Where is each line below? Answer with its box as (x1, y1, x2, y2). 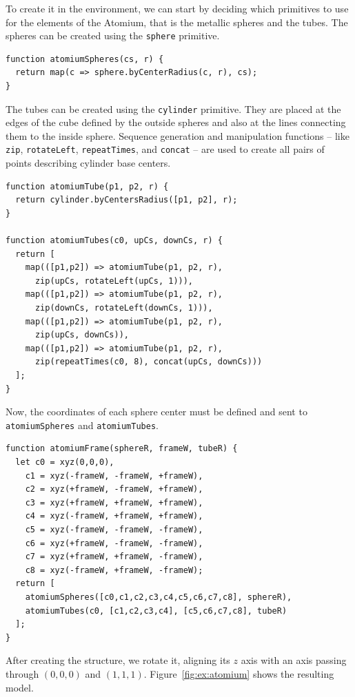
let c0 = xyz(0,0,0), (15, 457, 114, 468)
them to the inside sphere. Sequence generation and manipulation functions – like (6, 128, 349, 143)
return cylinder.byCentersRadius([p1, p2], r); (15, 195, 238, 205)
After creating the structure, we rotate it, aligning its (6, 653, 230, 667)
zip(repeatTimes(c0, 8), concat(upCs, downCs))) (34, 357, 263, 367)
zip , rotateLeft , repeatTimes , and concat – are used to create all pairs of (6, 142, 325, 156)
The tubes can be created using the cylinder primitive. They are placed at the (6, 101, 341, 116)
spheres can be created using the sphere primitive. (6, 28, 220, 43)
